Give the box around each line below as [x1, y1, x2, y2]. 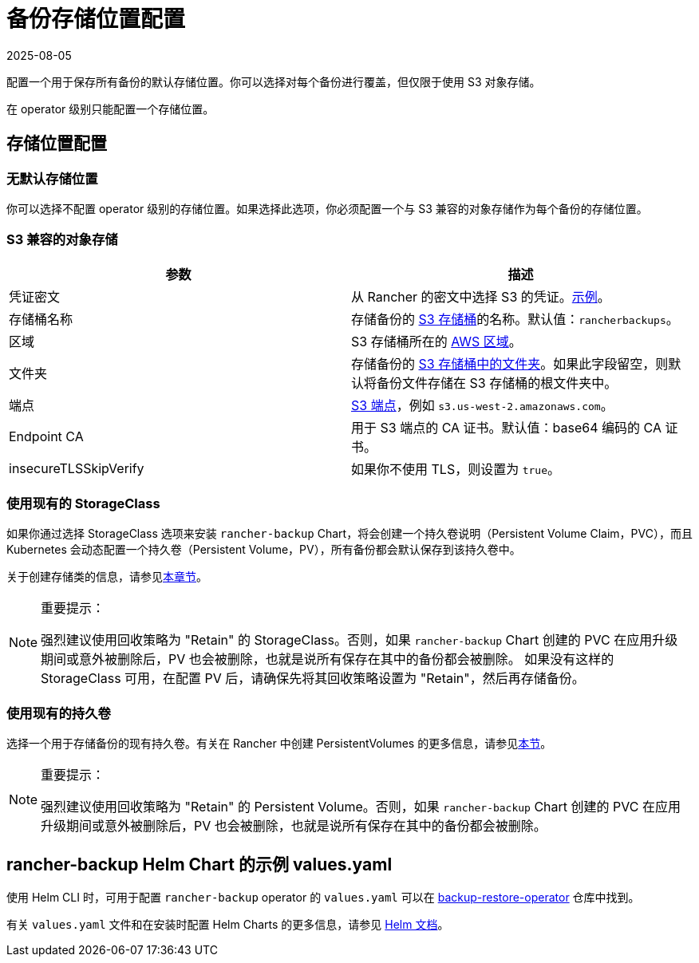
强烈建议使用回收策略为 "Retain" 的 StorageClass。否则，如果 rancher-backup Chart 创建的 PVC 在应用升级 [41, 632, 678, 649]
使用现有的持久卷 [6, 704, 111, 721]
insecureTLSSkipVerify [9, 460, 144, 476]
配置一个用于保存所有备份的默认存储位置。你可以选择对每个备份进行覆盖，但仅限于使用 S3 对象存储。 [6, 74, 541, 89]
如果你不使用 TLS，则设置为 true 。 [351, 460, 560, 477]
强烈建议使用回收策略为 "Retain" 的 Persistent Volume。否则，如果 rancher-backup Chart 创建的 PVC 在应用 [41, 799, 681, 815]
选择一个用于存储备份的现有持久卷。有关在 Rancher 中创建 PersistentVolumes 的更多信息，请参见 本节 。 [6, 736, 552, 751]
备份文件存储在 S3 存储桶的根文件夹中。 [377, 374, 618, 391]
